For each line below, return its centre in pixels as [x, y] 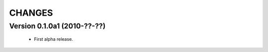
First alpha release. [54, 39]
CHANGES [31, 13]
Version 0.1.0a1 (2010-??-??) [57, 26]
